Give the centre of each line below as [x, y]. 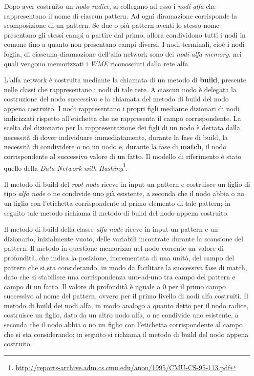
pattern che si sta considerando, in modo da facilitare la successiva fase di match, [126, 267]
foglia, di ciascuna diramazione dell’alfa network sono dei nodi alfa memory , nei [123, 53]
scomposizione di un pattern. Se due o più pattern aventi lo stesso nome [112, 25]
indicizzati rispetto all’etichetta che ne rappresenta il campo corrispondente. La [123, 118]
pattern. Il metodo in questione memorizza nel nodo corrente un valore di [114, 248]
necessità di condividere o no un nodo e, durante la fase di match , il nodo [115, 147]
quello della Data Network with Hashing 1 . [66, 167]
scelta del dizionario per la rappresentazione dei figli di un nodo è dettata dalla [122, 128]
